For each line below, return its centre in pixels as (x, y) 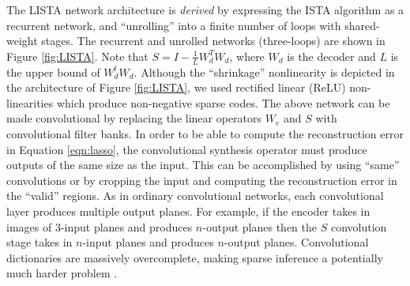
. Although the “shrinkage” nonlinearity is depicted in (264, 71)
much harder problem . (62, 273)
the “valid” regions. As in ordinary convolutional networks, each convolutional (195, 196)
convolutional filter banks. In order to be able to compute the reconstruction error (205, 133)
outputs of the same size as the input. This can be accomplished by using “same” (203, 165)
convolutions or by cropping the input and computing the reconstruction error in (202, 180)
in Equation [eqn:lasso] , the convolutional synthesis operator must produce (187, 149)
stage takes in (39, 242)
